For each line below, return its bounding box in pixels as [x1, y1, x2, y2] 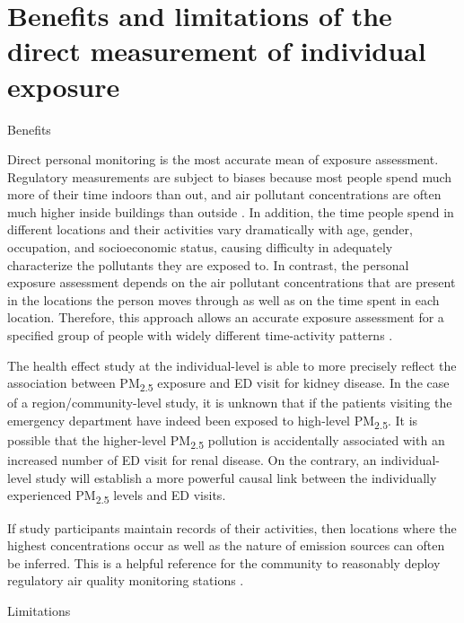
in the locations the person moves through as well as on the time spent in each [7, 290, 440, 309]
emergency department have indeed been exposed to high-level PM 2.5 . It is [7, 410, 418, 432]
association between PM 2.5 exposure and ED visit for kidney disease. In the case [7, 373, 450, 395]
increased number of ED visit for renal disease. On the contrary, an [7, 451, 377, 469]
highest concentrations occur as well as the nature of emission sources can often [7, 536, 445, 555]
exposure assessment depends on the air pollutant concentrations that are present [7, 273, 456, 292]
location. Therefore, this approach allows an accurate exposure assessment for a [7, 308, 444, 327]
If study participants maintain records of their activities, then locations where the [7, 518, 457, 537]
